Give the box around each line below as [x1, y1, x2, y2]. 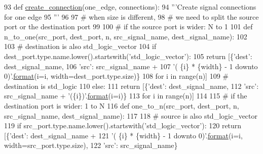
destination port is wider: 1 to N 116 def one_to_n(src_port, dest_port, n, [4, 100, 239, 111]
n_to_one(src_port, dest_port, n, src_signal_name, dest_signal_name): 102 [4, 31, 247, 41]
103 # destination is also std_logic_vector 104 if [4, 41, 157, 52]
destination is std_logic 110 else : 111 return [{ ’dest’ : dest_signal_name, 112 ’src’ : [4, 80, 259, 91]
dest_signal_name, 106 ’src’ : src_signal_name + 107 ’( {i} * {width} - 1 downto [4, 61, 258, 71]
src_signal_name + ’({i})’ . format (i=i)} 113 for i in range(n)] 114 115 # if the [4, 90, 247, 101]
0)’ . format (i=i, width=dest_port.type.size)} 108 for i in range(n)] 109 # [4, 71, 229, 81]
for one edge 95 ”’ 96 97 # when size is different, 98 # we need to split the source [4, 11, 259, 22]
